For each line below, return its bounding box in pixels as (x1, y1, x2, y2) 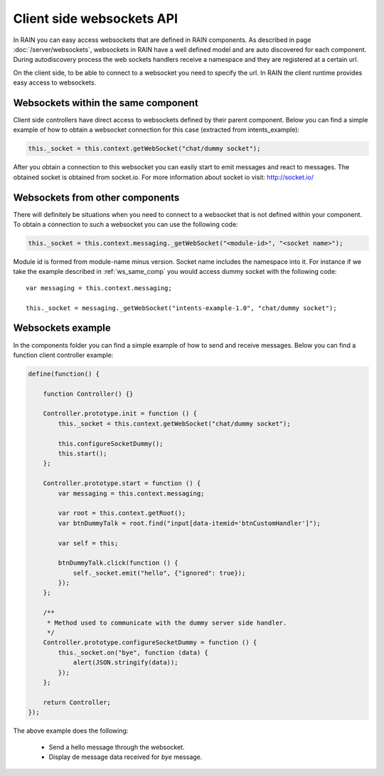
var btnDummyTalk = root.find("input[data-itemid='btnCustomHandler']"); (58, 519, 321, 527)
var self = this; (58, 539, 119, 547)
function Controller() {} (43, 390, 134, 398)
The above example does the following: (13, 726, 129, 735)
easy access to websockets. (13, 78, 96, 87)
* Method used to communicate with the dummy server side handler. (46, 619, 287, 627)
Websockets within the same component (13, 97, 198, 109)
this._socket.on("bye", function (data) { (58, 648, 209, 657)
